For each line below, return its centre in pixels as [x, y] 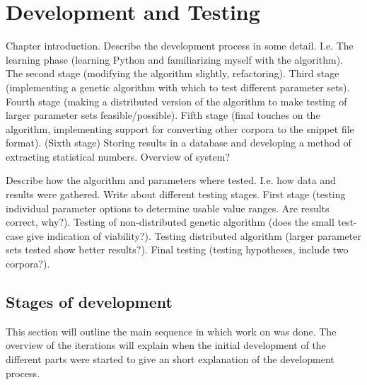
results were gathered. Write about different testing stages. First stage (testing [176, 194]
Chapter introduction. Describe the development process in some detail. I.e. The [180, 46]
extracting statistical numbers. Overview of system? [118, 156]
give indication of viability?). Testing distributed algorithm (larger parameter [194, 235]
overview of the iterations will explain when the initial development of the [166, 345]
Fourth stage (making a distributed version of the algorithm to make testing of [176, 101]
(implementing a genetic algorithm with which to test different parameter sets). [178, 87]
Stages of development [89, 302]
